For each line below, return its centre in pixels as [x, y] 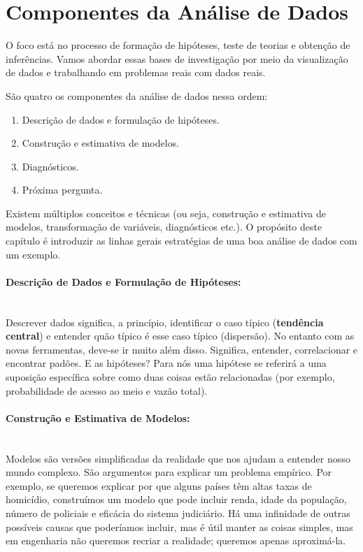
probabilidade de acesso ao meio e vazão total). [107, 390]
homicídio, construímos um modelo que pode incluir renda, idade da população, [176, 499]
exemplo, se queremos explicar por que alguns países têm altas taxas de [159, 485]
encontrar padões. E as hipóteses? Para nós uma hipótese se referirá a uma [166, 363]
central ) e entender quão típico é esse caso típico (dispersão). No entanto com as [180, 336]
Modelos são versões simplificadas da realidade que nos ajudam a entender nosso [178, 458]
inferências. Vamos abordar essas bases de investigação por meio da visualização [177, 58]
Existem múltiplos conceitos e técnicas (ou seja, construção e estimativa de [166, 213]
